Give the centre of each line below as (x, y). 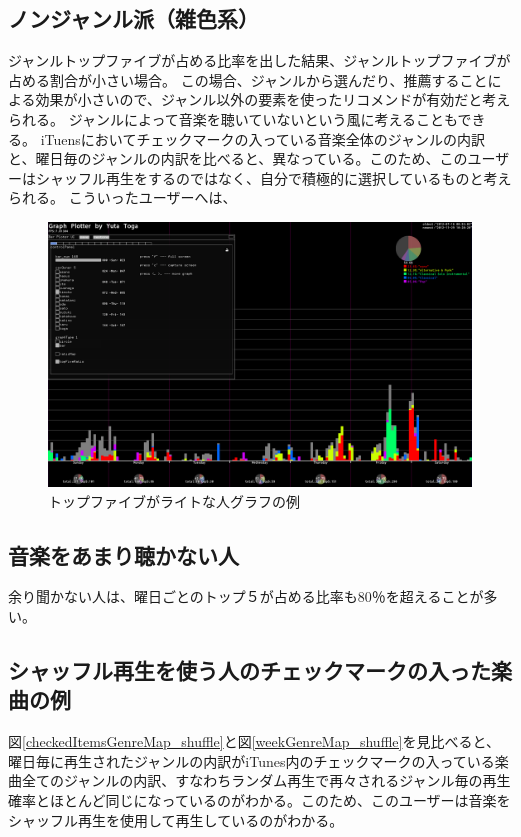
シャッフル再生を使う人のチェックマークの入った (249, 669)
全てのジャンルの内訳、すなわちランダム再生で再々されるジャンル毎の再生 (266, 780)
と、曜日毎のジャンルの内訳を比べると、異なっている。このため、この (238, 158)
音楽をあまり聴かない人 (123, 554)
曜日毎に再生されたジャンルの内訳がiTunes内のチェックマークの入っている (251, 760)
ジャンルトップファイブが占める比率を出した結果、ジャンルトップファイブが (259, 60)
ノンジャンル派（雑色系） (133, 18)
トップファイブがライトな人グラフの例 (174, 500)
